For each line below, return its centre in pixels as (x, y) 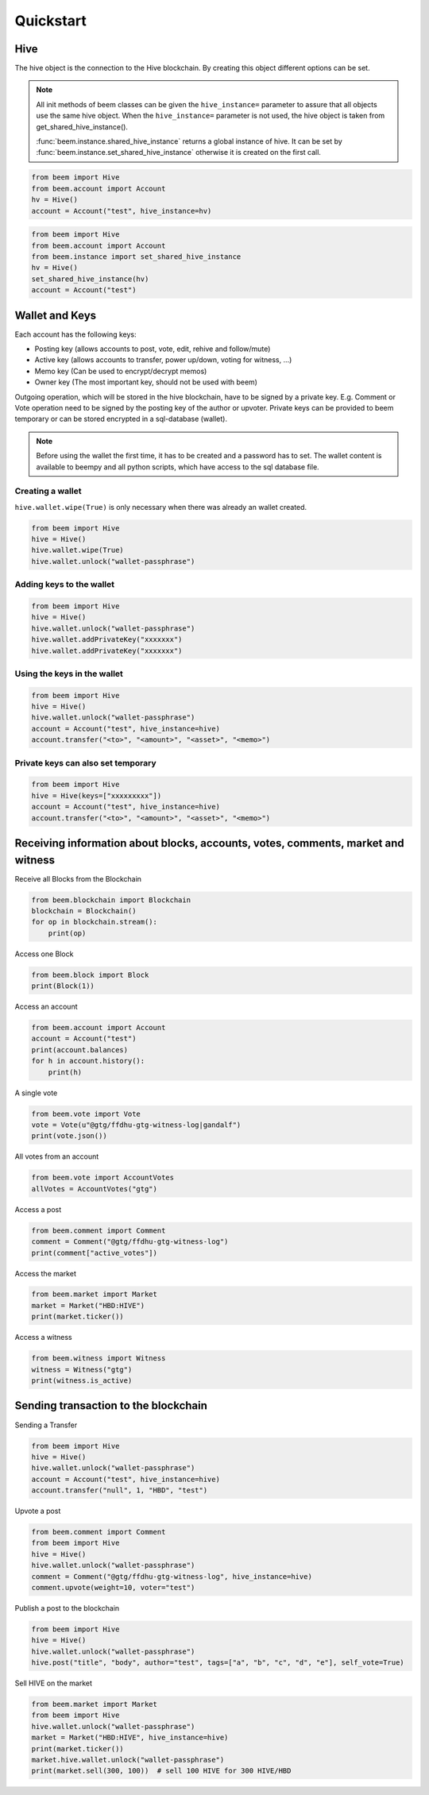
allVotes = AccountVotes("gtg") (95, 1189)
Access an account (46, 1007)
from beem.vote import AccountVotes (103, 1178)
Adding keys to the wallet (65, 585)
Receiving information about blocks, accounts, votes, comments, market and (209, 843)
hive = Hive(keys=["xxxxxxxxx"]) (97, 795)
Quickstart (51, 21)
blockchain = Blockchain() (84, 911)
